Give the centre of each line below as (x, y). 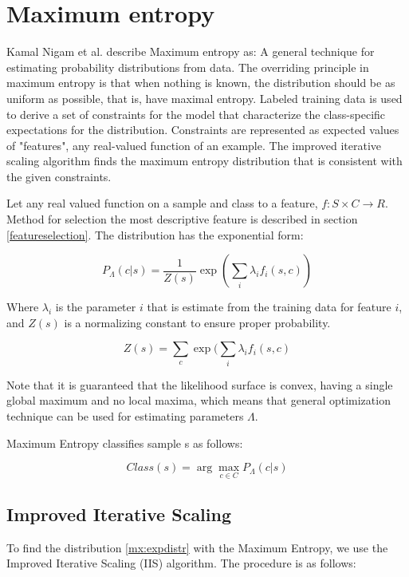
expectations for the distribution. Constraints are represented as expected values (203, 130)
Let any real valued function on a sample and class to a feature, (162, 203)
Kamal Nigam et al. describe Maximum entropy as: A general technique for (191, 51)
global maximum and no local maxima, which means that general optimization (199, 400)
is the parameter (96, 307)
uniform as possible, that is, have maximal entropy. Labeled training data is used (204, 98)
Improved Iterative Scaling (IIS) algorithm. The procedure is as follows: (181, 563)
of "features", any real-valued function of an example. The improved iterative (194, 145)
